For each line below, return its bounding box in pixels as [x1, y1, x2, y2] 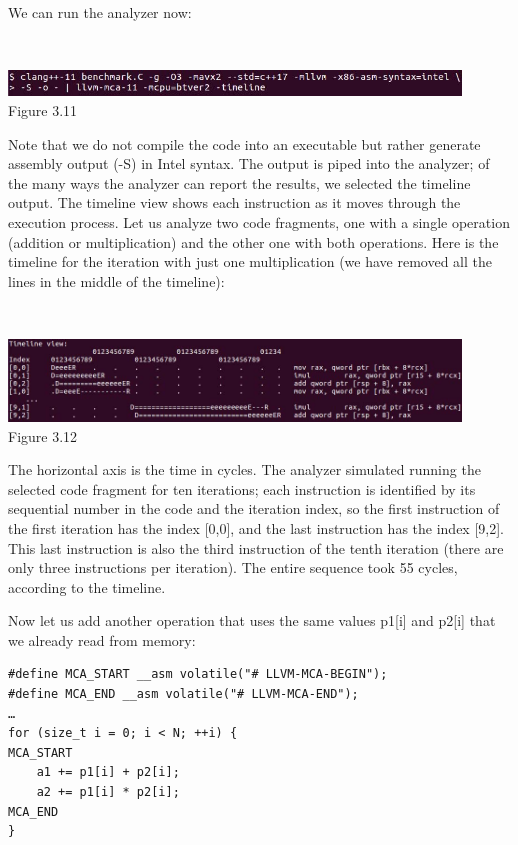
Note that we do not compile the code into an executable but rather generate [8, 133, 481, 154]
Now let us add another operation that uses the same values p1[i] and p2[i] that [8, 610, 496, 631]
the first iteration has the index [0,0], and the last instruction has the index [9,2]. [8, 517, 504, 538]
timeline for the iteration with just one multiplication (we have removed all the [8, 251, 492, 272]
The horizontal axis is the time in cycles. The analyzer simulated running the [8, 459, 481, 480]
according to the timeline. [8, 576, 166, 597]
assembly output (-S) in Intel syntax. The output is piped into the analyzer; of [8, 153, 490, 174]
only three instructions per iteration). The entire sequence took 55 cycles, [8, 557, 458, 578]
